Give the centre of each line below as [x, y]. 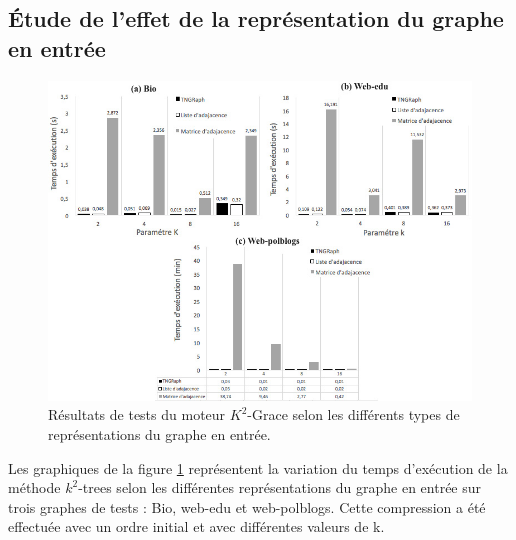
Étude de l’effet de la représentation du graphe [256, 18]
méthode [34, 487]
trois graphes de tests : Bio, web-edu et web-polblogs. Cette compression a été [247, 506]
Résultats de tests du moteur [137, 414]
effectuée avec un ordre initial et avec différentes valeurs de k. [196, 526]
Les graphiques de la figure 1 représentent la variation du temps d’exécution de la [258, 467]
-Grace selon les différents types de [353, 414]
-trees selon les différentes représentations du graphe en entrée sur [280, 487]
